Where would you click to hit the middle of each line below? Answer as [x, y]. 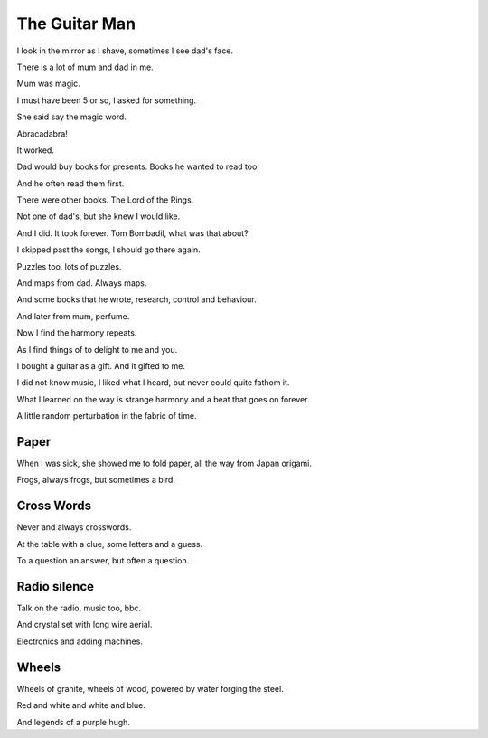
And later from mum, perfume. [73, 316]
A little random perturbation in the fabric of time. [107, 416]
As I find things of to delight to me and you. [97, 349]
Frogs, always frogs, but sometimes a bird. [96, 480]
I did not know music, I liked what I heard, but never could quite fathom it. [153, 383]
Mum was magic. [48, 84]
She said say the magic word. [71, 117]
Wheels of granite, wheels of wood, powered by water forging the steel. [150, 688]
